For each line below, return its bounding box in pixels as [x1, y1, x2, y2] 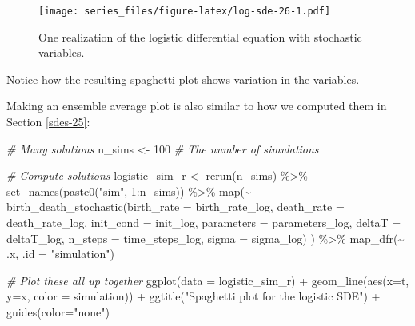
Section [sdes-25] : [6, 113, 90, 130]
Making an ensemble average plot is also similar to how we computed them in [6, 97, 387, 114]
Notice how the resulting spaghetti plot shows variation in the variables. [6, 70, 360, 87]
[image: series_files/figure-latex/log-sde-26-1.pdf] [38, 6, 331, 17]
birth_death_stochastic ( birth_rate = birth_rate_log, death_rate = [6, 198, 345, 215]
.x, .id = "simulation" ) [6, 245, 115, 262]
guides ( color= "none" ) [6, 303, 110, 320]
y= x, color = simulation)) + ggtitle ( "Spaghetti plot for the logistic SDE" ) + [6, 288, 381, 304]
